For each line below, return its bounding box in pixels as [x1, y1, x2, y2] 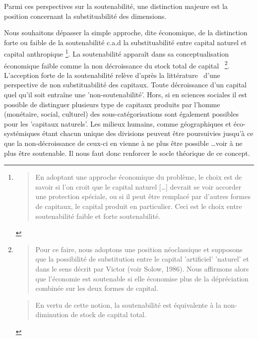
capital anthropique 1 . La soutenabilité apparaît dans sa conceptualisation [4, 47, 229, 59]
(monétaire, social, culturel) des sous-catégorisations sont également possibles [4, 109, 239, 119]
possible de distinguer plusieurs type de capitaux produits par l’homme [4, 99, 220, 109]
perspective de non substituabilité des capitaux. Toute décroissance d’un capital [4, 79, 247, 90]
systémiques [4, 128, 40, 138]
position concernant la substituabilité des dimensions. [4, 10, 167, 21]
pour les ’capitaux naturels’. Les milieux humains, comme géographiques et [4, 118, 232, 129]
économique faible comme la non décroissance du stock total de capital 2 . [4, 59, 230, 70]
